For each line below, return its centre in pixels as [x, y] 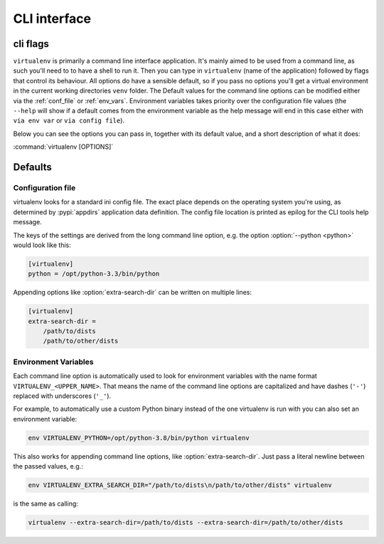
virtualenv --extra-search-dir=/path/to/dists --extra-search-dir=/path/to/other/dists [186, 523]
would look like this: [42, 245]
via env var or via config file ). [69, 120]
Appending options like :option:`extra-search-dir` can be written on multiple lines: [133, 293]
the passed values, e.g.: [48, 466]
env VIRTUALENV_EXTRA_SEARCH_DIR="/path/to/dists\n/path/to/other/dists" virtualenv [180, 485]
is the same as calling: [46, 504]
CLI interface [52, 19]
